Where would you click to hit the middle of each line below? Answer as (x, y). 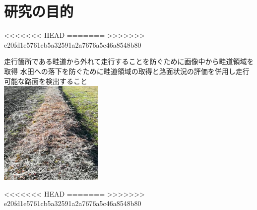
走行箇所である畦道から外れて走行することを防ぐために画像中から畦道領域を (129, 61)
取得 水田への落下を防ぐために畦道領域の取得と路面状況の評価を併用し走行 (127, 71)
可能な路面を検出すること (46, 81)
